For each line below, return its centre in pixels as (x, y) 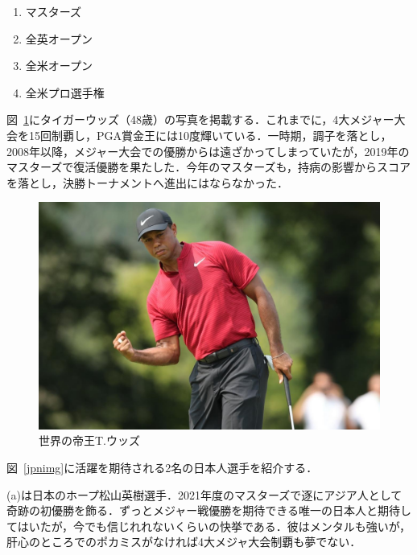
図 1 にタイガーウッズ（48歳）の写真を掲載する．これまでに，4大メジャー (200, 119)
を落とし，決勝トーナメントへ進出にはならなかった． (147, 182)
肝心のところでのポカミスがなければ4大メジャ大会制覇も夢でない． (184, 542)
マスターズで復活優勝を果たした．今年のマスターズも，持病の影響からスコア (209, 167)
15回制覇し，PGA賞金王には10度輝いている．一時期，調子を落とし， (210, 135)
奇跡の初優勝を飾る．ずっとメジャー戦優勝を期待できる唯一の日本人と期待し (209, 510)
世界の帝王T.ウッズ (89, 440)
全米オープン (59, 66)
